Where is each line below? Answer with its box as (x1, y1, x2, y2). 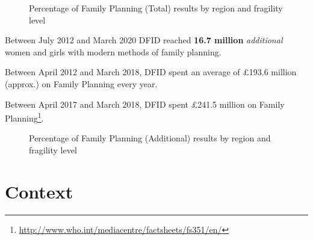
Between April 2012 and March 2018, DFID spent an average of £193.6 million (5, 66, 297, 78)
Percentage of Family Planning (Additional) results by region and (29, 132, 271, 144)
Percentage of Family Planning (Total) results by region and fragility (29, 2, 283, 14)
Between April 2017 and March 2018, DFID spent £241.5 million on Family (5, 97, 285, 110)
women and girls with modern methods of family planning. (5, 45, 222, 58)
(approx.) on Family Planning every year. (5, 77, 158, 90)
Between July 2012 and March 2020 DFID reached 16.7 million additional (5, 34, 283, 46)
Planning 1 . (5, 110, 44, 124)
